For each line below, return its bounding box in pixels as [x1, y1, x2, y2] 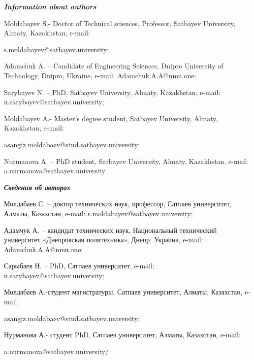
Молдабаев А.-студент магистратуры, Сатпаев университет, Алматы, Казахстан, [4, 287, 243, 297]
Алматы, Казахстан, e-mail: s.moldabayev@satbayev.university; [4, 208, 193, 218]
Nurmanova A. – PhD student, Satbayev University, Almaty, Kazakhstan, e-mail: [4, 156, 249, 166]
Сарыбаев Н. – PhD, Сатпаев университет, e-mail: [4, 261, 155, 271]
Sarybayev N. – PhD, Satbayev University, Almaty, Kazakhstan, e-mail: [4, 87, 221, 97]
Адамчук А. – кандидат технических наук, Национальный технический [4, 225, 217, 235]
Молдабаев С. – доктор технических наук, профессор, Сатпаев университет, [4, 198, 232, 209]
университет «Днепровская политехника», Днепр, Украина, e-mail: [4, 234, 203, 245]
